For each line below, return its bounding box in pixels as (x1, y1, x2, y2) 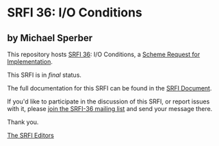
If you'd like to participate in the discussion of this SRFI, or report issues (7, 97, 210, 106)
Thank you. (7, 118, 39, 126)
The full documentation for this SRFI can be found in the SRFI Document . (7, 84, 212, 92)
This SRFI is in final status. (7, 71, 82, 79)
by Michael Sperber (7, 32, 93, 44)
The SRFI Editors (7, 132, 55, 139)
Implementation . (7, 58, 53, 66)
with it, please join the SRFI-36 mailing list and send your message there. (7, 105, 213, 112)
